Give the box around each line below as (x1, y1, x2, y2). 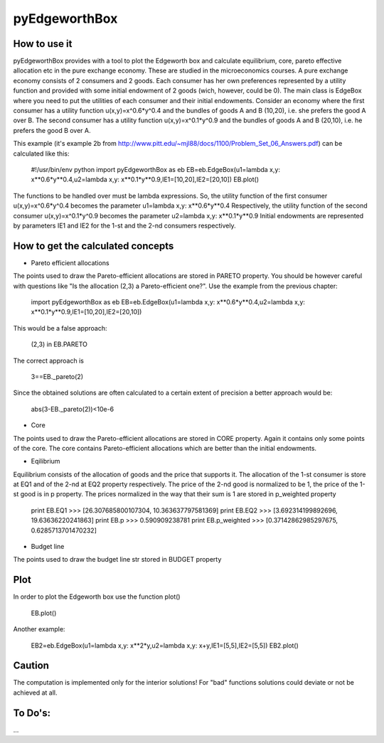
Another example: (13, 625, 65, 634)
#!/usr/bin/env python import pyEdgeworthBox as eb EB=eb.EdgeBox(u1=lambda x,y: (31, 165, 281, 173)
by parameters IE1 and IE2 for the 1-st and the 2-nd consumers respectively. (13, 221, 236, 230)
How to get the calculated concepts (13, 240, 174, 252)
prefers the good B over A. (13, 126, 92, 134)
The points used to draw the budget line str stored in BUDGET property (13, 555, 222, 564)
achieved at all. (13, 688, 58, 697)
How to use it (13, 38, 73, 50)
